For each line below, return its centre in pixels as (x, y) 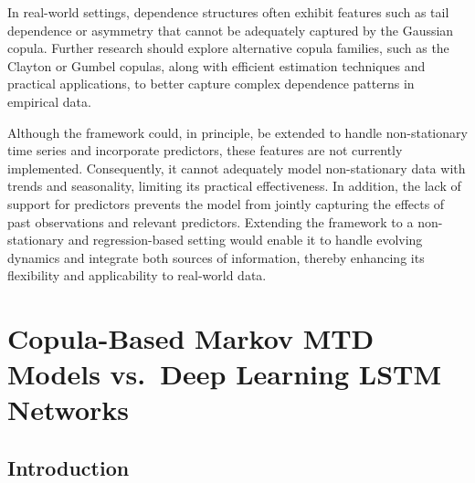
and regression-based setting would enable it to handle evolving (245, 240)
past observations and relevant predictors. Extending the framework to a (211, 221)
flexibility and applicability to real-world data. (137, 275)
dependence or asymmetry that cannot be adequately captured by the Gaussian (231, 30)
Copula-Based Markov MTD (191, 338)
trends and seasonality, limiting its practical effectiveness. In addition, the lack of (234, 186)
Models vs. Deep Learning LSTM (224, 374)
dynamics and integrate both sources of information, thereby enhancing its (216, 257)
